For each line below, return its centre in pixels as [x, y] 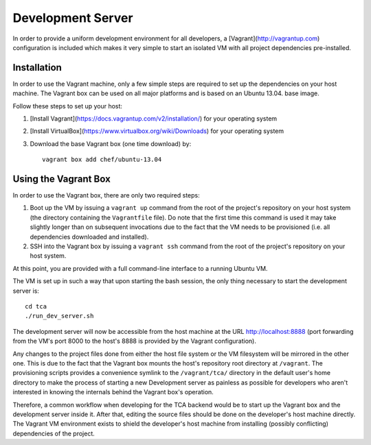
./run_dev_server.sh [59, 316]
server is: [26, 291]
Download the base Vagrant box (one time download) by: [111, 143]
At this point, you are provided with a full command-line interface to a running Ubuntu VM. [140, 268]
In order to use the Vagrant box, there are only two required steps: [106, 195]
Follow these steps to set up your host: [68, 106]
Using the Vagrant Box [62, 179]
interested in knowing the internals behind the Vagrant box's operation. [113, 392]
